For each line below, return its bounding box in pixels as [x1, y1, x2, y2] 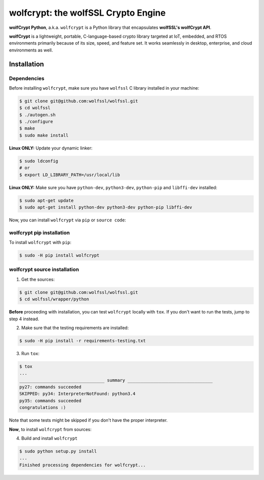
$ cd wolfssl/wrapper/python [19, 296, 89, 302]
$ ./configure [19, 119, 53, 124]
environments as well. [9, 47, 53, 53]
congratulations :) [19, 405, 66, 410]
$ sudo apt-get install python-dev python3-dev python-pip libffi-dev [19, 204, 193, 210]
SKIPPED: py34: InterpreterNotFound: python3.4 [19, 391, 135, 397]
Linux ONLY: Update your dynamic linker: [9, 145, 93, 151]
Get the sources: [21, 276, 55, 282]
